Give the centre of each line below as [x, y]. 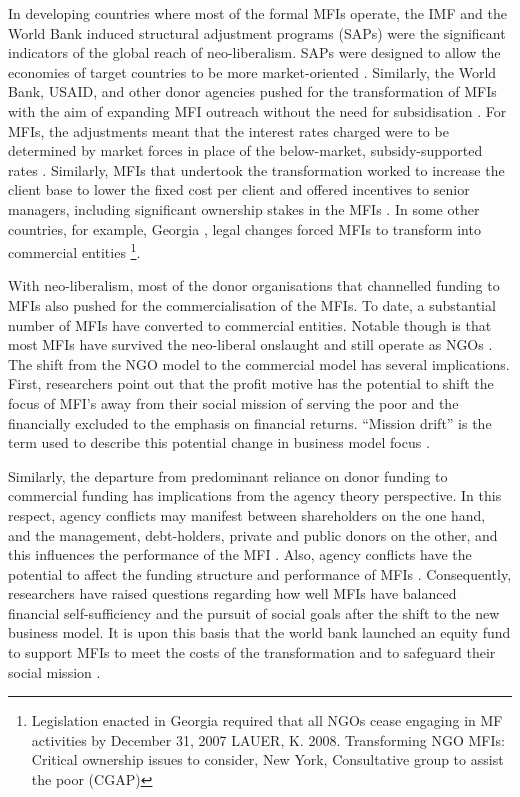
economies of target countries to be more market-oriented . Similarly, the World [252, 71]
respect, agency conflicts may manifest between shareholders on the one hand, [247, 514]
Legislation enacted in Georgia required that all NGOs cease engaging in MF [267, 720]
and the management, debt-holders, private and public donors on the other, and [253, 534]
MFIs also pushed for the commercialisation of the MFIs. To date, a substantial [252, 304]
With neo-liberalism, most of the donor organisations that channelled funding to [254, 285]
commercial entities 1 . [74, 250]
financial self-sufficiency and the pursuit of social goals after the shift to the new [254, 612]
